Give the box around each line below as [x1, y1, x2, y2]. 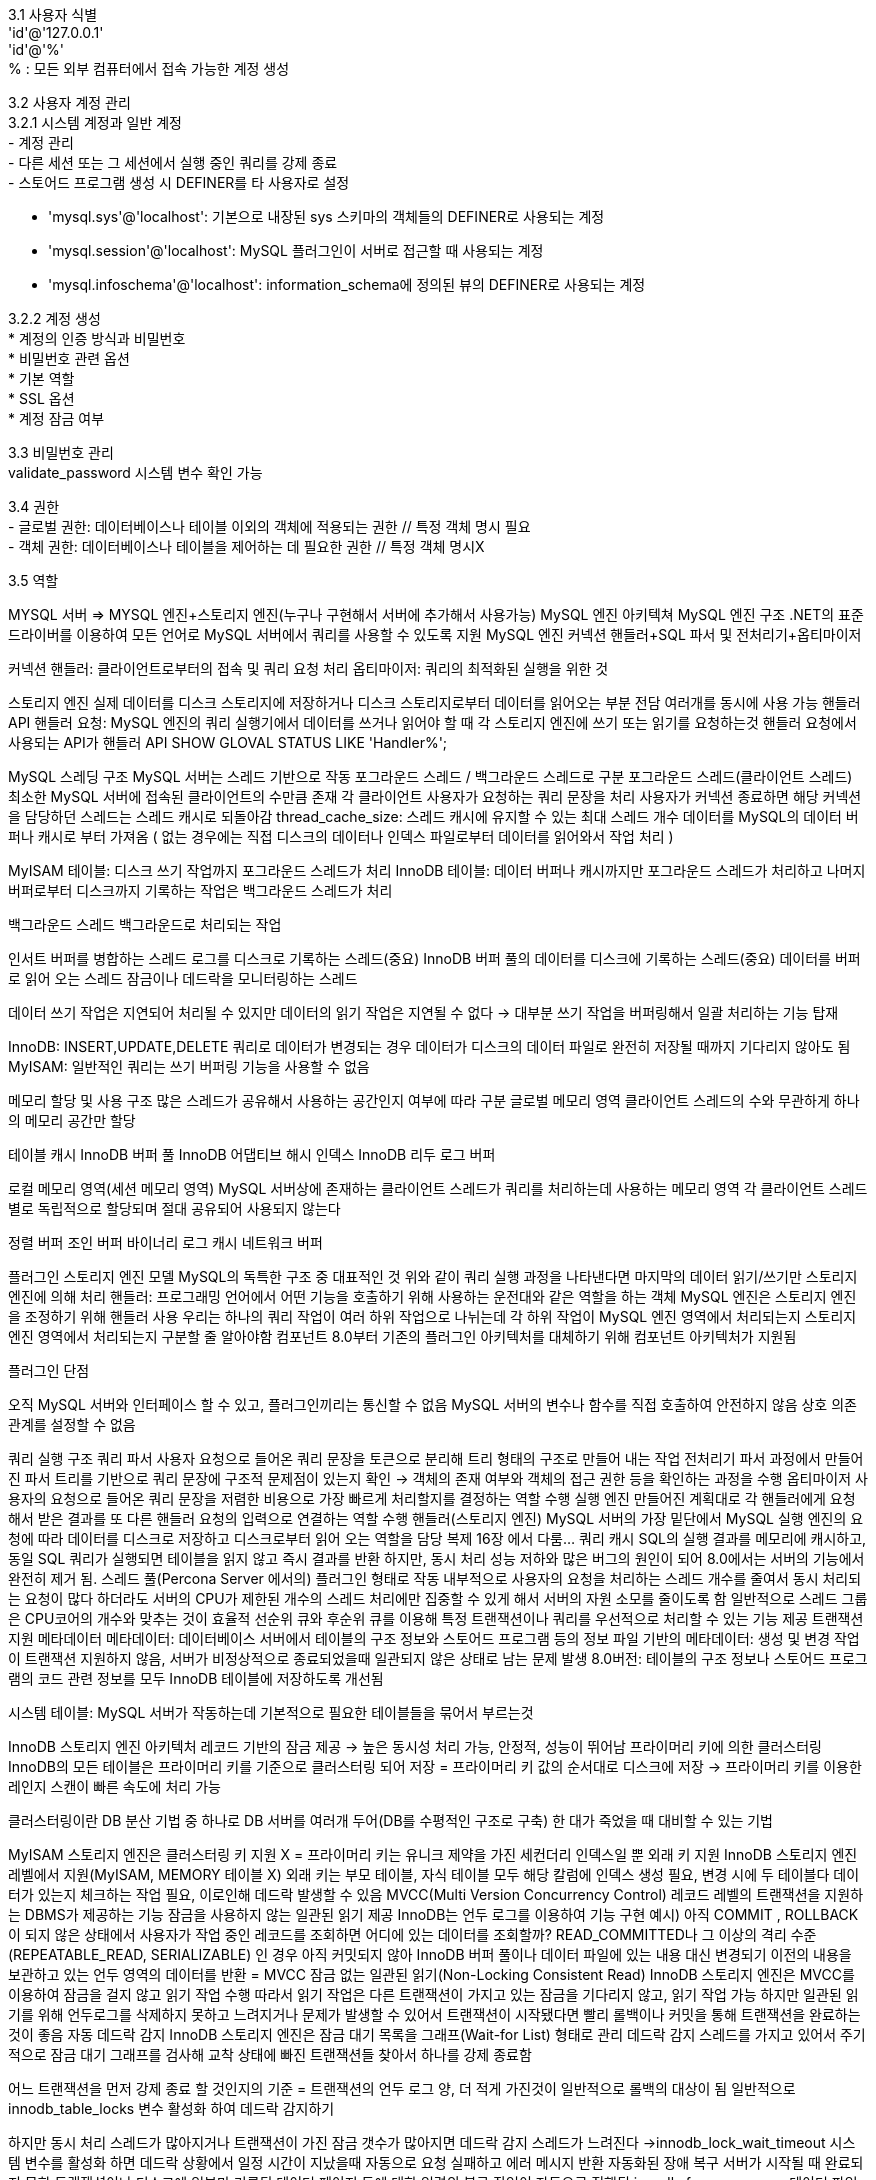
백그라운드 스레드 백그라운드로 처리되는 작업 [8, 916, 282, 933]
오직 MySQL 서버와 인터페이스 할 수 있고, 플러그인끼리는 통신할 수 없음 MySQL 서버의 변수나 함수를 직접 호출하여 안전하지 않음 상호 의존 [8, 1396, 857, 1413]
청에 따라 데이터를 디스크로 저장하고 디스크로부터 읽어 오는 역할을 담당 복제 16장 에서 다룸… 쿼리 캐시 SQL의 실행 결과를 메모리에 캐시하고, [8, 1530, 867, 1547]
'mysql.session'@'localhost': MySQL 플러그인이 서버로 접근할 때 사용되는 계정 [48, 242, 544, 259]
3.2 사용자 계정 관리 [8, 94, 131, 111]
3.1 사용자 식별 [8, 6, 98, 23]
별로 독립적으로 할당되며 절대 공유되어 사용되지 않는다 [8, 1200, 341, 1217]
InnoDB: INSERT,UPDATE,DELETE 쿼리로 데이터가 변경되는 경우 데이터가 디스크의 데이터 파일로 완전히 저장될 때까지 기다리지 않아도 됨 [8, 1038, 851, 1055]
